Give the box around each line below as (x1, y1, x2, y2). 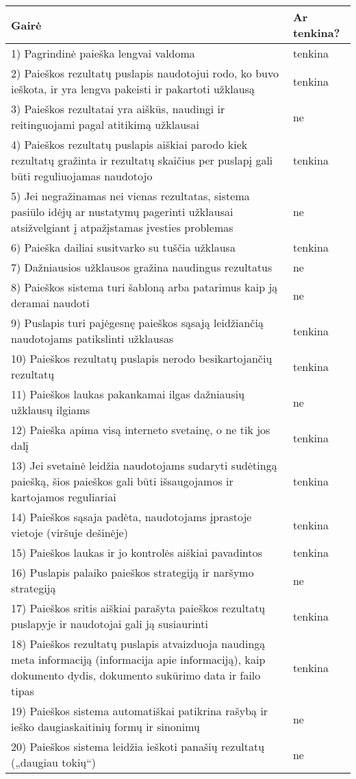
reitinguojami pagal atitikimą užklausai (11, 117, 199, 132)
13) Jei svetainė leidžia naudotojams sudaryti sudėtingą (11, 457, 277, 473)
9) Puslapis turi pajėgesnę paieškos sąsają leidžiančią (11, 315, 264, 331)
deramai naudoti (11, 295, 90, 311)
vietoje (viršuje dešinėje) (11, 525, 128, 540)
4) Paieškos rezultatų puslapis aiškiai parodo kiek (11, 136, 248, 152)
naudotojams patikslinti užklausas (11, 331, 174, 346)
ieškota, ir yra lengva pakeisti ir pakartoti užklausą (11, 81, 255, 97)
